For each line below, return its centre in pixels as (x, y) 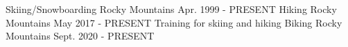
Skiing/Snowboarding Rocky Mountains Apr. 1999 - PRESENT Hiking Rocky (171, 9)
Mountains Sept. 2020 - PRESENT (80, 36)
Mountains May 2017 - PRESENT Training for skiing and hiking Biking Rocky (174, 22)
